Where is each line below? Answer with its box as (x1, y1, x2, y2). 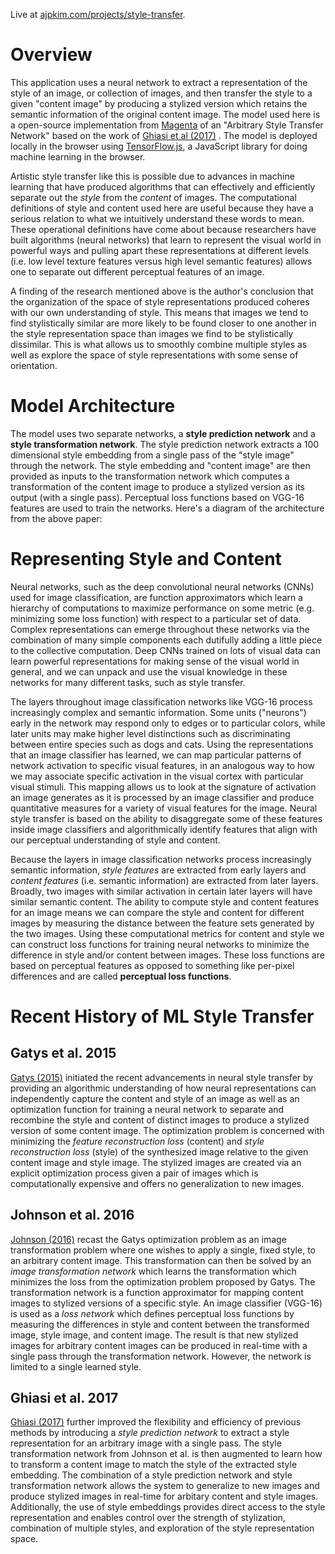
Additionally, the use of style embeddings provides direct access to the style (10, 1501, 326, 1513)
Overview (10, 44, 93, 66)
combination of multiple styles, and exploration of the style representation (10, 1522, 315, 1534)
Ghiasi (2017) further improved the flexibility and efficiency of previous (10, 1416, 302, 1428)
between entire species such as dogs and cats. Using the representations (10, 738, 314, 750)
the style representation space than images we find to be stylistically (10, 327, 294, 339)
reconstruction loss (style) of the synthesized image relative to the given (10, 1145, 309, 1158)
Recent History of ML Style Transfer (10, 1005, 315, 1028)
